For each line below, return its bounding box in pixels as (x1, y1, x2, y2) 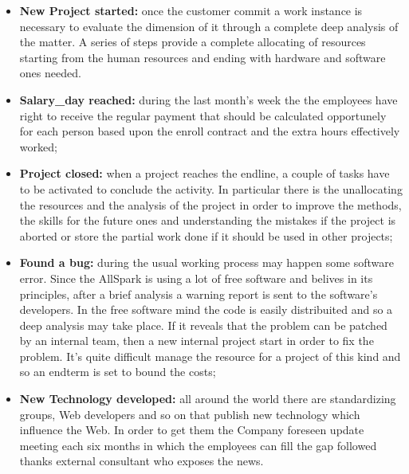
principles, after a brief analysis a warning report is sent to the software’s (19, 285, 378, 302)
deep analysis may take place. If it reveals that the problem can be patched (19, 316, 387, 333)
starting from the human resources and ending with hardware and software (19, 49, 386, 65)
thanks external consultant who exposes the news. (19, 452, 264, 469)
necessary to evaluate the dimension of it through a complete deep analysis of (19, 18, 399, 34)
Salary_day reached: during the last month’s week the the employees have (19, 91, 398, 108)
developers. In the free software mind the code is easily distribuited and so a (19, 301, 393, 318)
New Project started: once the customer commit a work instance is (19, 2, 363, 18)
